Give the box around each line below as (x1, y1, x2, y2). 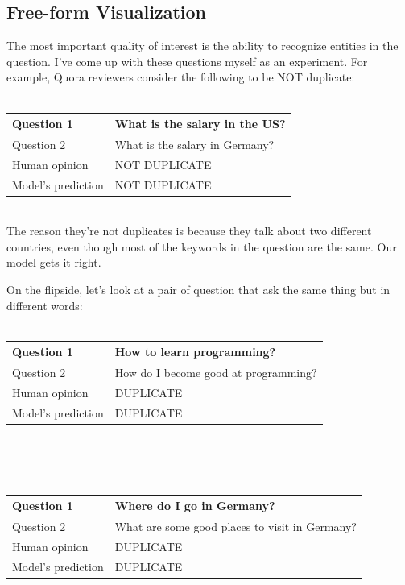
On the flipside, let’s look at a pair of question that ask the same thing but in (6, 281, 391, 298)
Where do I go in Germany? (114, 497, 275, 514)
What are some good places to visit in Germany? (114, 518, 357, 535)
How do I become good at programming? (114, 364, 317, 381)
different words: (6, 297, 83, 313)
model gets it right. (6, 254, 101, 271)
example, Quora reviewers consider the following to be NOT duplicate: (6, 68, 355, 85)
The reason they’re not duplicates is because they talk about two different (6, 222, 372, 239)
